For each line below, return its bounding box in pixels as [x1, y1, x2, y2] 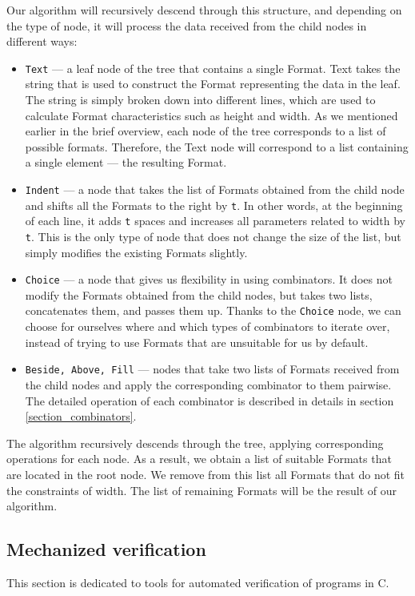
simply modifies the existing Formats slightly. [25, 244, 248, 260]
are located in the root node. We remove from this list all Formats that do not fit [6, 465, 405, 482]
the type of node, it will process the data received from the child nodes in [6, 17, 367, 34]
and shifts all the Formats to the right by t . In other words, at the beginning [25, 196, 403, 213]
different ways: [6, 33, 78, 50]
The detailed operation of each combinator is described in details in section [25, 392, 394, 409]
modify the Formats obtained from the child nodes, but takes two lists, [25, 286, 373, 303]
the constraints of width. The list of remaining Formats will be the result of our [6, 481, 397, 498]
